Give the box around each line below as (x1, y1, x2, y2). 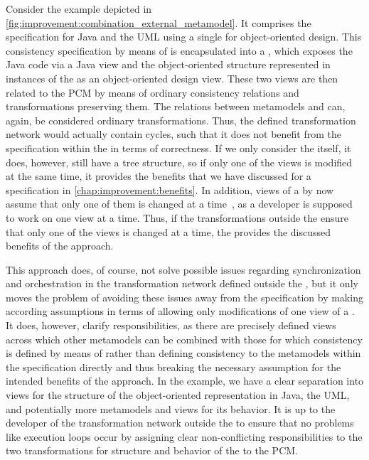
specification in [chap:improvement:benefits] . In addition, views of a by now (6, 182, 334, 197)
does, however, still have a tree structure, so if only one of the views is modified (6, 154, 353, 169)
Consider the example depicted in (6, 1, 152, 16)
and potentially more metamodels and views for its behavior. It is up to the (6, 401, 336, 416)
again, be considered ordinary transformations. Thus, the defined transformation (6, 112, 356, 127)
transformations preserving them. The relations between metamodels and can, (6, 99, 346, 114)
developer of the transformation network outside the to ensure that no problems (6, 415, 354, 430)
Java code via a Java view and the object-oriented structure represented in (6, 57, 331, 72)
